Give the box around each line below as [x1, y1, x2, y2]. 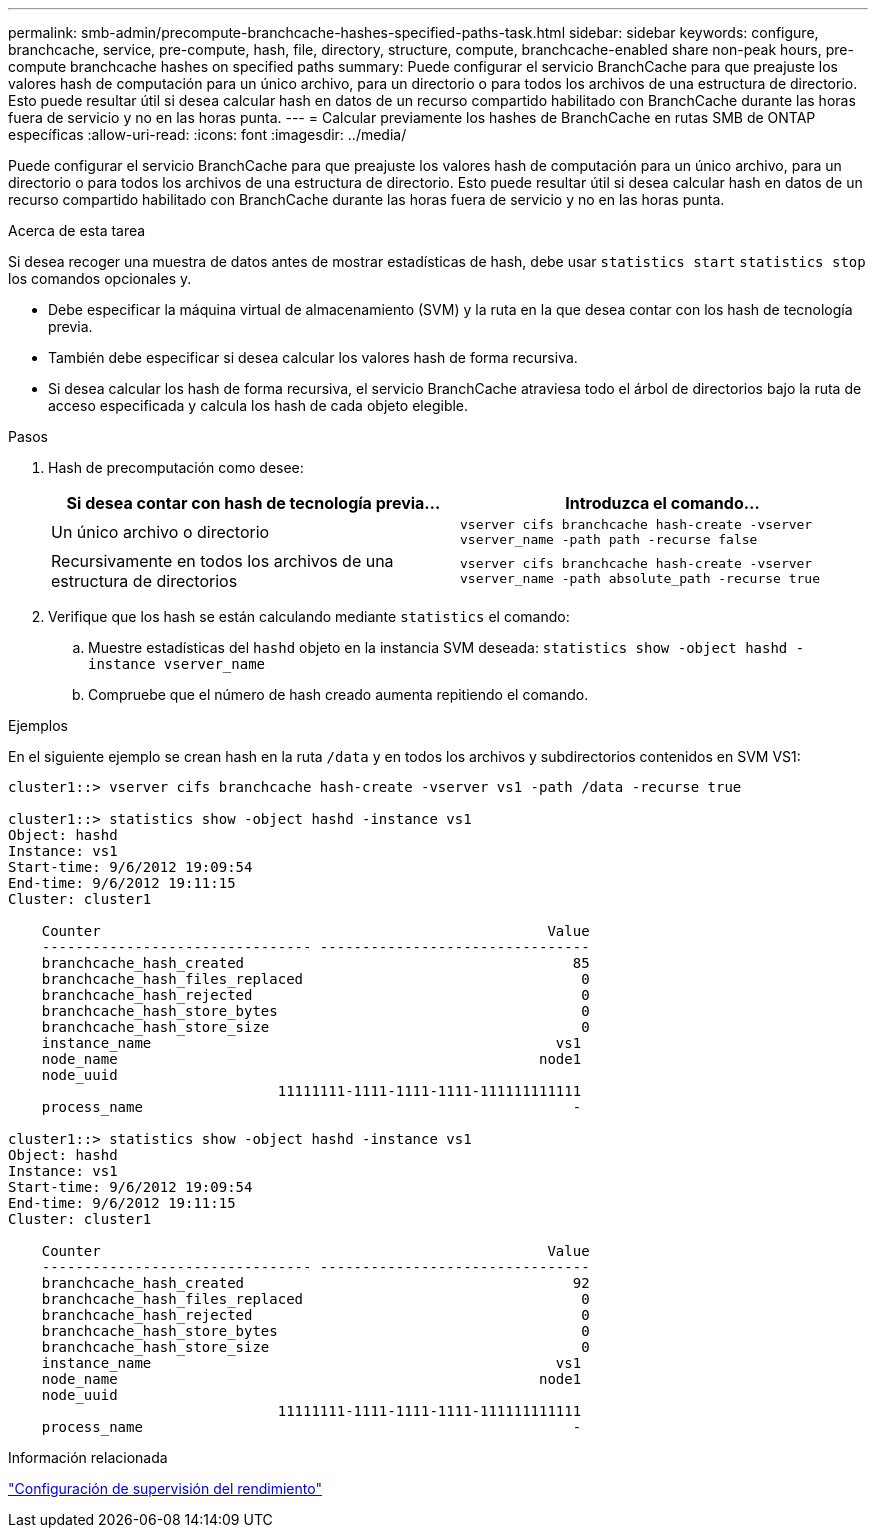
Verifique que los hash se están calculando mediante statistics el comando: [48, 608, 570, 625]
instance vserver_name [88, 656, 266, 672]
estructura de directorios [51, 571, 238, 591]
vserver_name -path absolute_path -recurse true [460, 571, 821, 586]
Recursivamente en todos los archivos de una [51, 551, 394, 571]
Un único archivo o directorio [51, 522, 270, 542]
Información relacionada [8, 1449, 168, 1466]
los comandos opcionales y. [8, 270, 192, 287]
